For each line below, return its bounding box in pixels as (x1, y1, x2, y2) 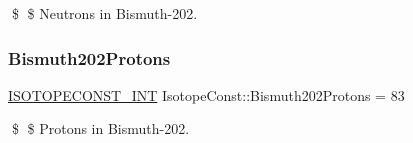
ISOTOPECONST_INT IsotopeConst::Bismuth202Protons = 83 (8, 84, 405, 105)
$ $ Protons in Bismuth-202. (11, 118, 190, 139)
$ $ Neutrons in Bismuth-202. (11, 3, 198, 23)
